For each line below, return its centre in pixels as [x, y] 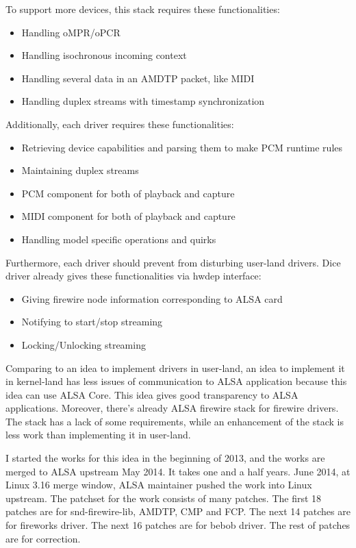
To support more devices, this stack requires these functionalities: [143, 9]
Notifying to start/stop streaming [92, 322]
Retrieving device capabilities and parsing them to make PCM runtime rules [182, 147]
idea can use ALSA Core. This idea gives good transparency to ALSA [152, 394]
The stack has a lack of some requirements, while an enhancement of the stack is [175, 421]
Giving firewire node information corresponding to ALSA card [152, 298]
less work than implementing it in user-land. [98, 435]
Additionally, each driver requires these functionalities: [120, 124]
